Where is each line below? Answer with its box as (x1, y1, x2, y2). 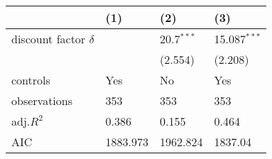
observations (11, 92, 73, 109)
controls (11, 72, 50, 88)
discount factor (11, 31, 86, 47)
